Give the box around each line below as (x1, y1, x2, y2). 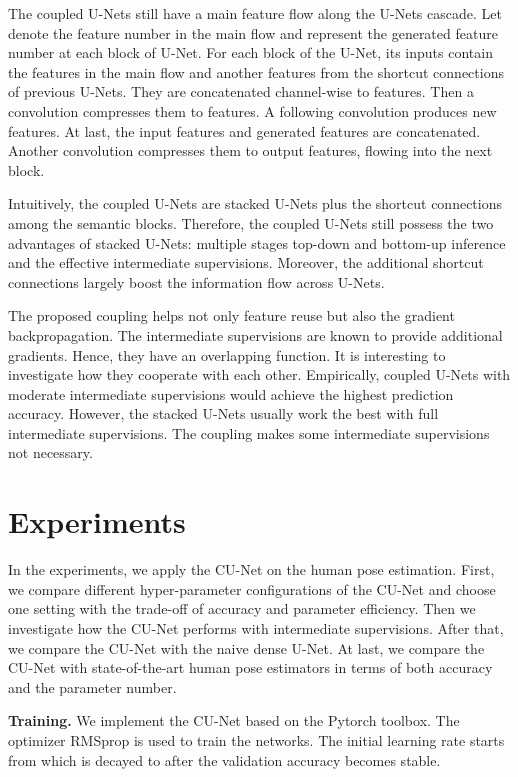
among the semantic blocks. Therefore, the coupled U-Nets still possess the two (8, 212, 494, 233)
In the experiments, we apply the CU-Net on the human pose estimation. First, (8, 559, 495, 580)
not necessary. (8, 442, 93, 463)
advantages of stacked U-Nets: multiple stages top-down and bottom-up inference (8, 232, 506, 253)
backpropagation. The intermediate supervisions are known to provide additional (8, 324, 503, 345)
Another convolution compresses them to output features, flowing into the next (8, 140, 493, 161)
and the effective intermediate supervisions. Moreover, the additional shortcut (8, 252, 484, 273)
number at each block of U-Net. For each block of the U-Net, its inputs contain (8, 42, 493, 63)
